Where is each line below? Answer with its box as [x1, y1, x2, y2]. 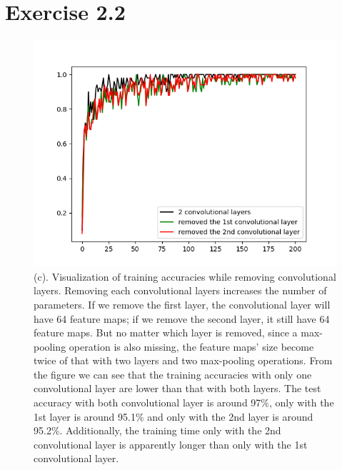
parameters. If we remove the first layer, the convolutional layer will [34, 296, 331, 311]
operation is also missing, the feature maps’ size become [69, 339, 314, 354]
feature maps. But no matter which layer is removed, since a [34, 325, 298, 340]
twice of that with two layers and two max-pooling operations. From [34, 353, 333, 368]
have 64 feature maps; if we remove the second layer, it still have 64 [34, 311, 330, 326]
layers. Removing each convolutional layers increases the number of [34, 283, 327, 298]
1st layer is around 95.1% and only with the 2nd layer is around [34, 409, 313, 424]
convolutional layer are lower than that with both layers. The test [34, 381, 321, 396]
